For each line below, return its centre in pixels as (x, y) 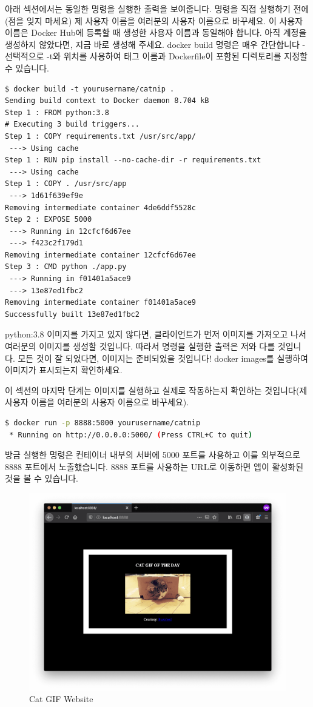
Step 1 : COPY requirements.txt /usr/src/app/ (100, 136)
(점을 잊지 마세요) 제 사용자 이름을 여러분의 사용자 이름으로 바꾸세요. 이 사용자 (154, 20)
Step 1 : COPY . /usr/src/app (66, 184)
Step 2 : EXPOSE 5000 (49, 220)
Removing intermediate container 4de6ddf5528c (100, 207)
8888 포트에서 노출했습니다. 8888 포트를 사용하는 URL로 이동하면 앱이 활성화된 (154, 466)
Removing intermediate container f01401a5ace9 (100, 303)
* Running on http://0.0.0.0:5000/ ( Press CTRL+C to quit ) (131, 435)
